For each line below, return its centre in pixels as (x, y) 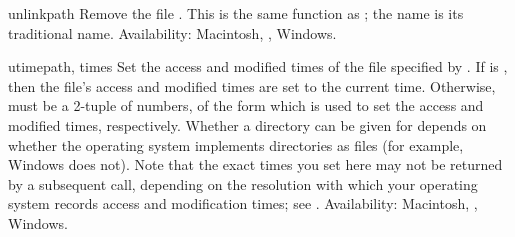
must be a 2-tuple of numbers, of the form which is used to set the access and (246, 105)
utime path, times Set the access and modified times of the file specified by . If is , (258, 66)
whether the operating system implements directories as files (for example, (236, 144)
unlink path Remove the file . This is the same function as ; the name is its (236, 13)
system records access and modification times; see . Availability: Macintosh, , (243, 203)
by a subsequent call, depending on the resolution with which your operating (243, 183)
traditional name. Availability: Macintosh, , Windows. (172, 32)
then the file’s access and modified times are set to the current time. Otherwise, (252, 85)
